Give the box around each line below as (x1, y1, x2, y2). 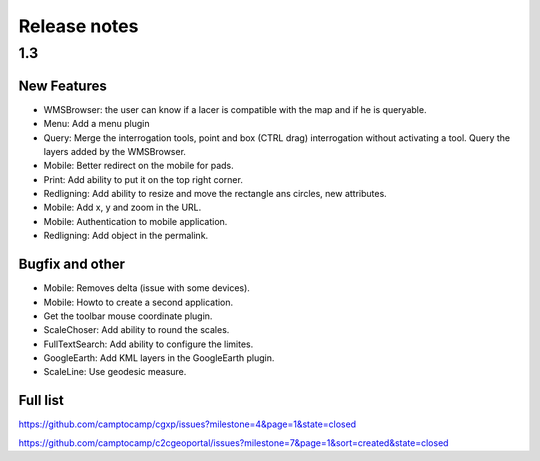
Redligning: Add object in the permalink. (43, 230, 209, 242)
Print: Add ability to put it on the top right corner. (43, 173, 244, 185)
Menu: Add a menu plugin (43, 118, 150, 130)
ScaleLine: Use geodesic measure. (43, 366, 187, 378)
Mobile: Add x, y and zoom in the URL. (43, 201, 202, 214)
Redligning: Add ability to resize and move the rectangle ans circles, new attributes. (43, 188, 387, 200)
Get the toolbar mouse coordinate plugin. (43, 310, 213, 322)
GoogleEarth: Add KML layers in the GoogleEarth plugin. (43, 352, 275, 364)
